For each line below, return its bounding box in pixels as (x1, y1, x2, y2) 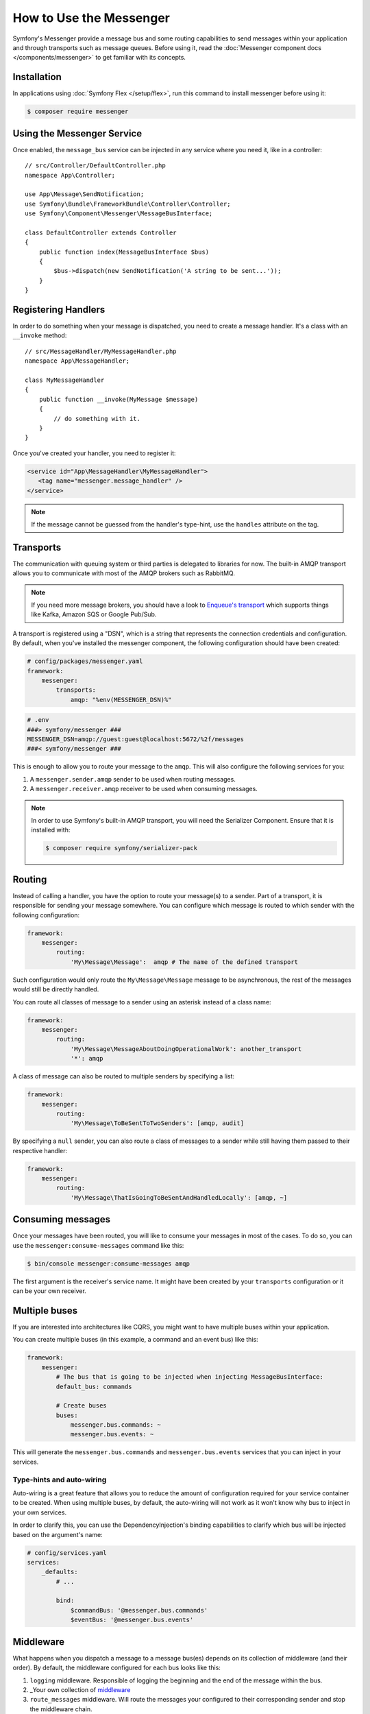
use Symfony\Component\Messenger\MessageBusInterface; (25, 210, 213, 217)
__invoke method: (12, 331, 67, 339)
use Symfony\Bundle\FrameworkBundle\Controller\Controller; (25, 200, 231, 208)
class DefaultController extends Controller (25, 228, 177, 237)
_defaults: (41, 1568, 78, 1576)
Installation (12, 71, 62, 83)
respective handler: (12, 1146, 68, 1155)
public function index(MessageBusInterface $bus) (38, 248, 209, 256)
